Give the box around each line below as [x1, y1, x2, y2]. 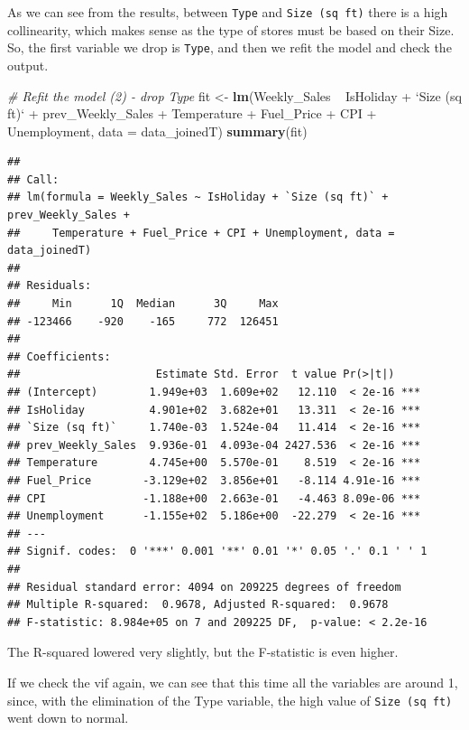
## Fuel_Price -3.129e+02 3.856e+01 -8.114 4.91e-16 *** [7, 473, 421, 487]
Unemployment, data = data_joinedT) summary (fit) [7, 121, 308, 140]
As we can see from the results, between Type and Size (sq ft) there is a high [7, 3, 448, 21]
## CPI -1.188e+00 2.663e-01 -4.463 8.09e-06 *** [7, 491, 421, 505]
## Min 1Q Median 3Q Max [7, 297, 279, 311]
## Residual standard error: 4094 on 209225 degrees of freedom [7, 580, 401, 594]
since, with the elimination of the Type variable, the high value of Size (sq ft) [7, 690, 453, 709]
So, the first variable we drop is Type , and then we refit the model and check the [7, 38, 452, 57]
